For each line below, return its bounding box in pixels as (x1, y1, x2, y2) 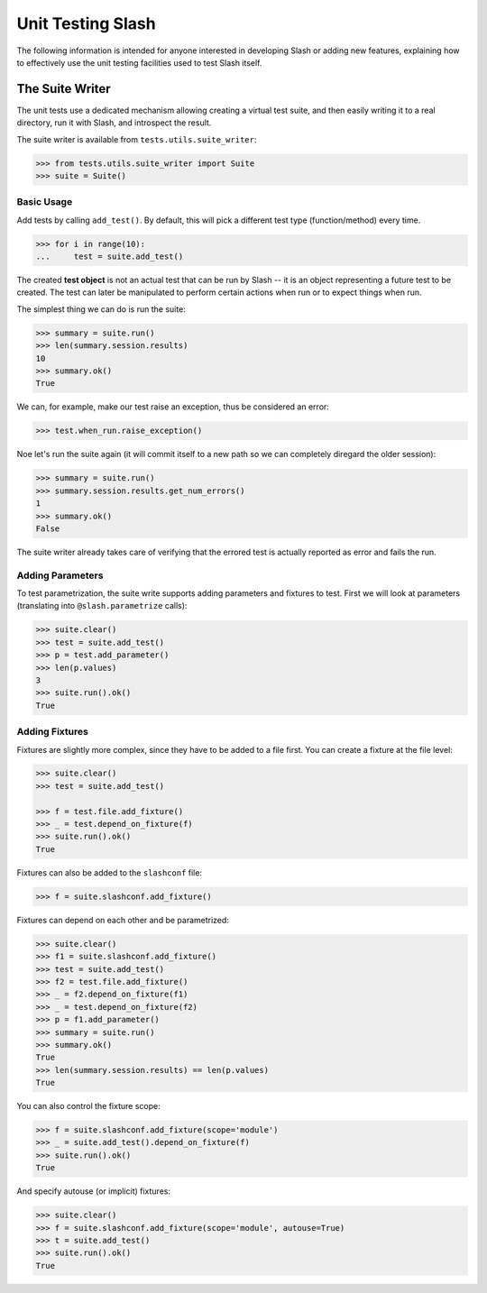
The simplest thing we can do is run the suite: (16, 303, 187, 315)
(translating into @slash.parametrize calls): (16, 601, 188, 611)
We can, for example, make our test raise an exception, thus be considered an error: (16, 401, 329, 412)
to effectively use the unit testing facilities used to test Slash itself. (16, 57, 262, 68)
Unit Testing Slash (16, 14, 157, 33)
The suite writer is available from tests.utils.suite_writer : (16, 133, 257, 144)
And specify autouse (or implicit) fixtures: (16, 1186, 171, 1197)
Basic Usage (16, 196, 73, 208)
